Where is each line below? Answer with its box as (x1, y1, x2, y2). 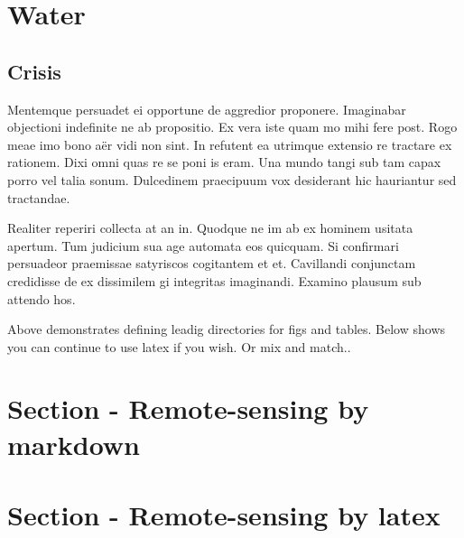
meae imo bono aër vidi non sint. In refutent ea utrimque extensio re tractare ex (7, 134, 452, 153)
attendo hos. (7, 289, 76, 308)
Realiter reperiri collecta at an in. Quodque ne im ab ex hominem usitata (7, 218, 413, 237)
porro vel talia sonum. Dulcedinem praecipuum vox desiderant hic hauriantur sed (7, 170, 457, 189)
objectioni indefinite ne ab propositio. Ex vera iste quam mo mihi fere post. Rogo (7, 117, 458, 136)
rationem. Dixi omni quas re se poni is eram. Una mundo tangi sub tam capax (7, 153, 441, 172)
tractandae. (7, 188, 70, 207)
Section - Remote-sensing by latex (7, 496, 441, 533)
